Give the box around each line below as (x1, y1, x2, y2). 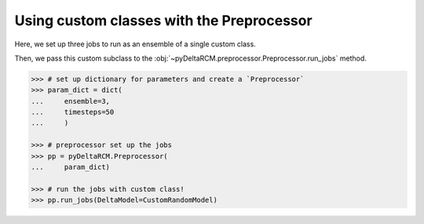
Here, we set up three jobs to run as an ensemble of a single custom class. (14, 39, 257, 49)
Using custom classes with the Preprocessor (14, 12, 313, 29)
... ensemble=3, (31, 97, 110, 105)
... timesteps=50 (31, 108, 115, 117)
